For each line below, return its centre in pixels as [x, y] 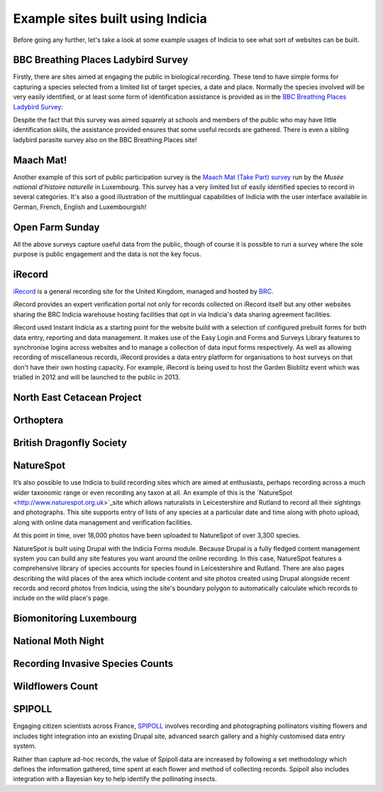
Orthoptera [38, 421]
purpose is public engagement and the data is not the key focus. [107, 254]
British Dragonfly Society [70, 443]
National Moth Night [59, 641]
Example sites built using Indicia [110, 18]
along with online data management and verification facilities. [103, 522]
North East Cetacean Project [77, 398]
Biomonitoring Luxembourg [75, 619]
